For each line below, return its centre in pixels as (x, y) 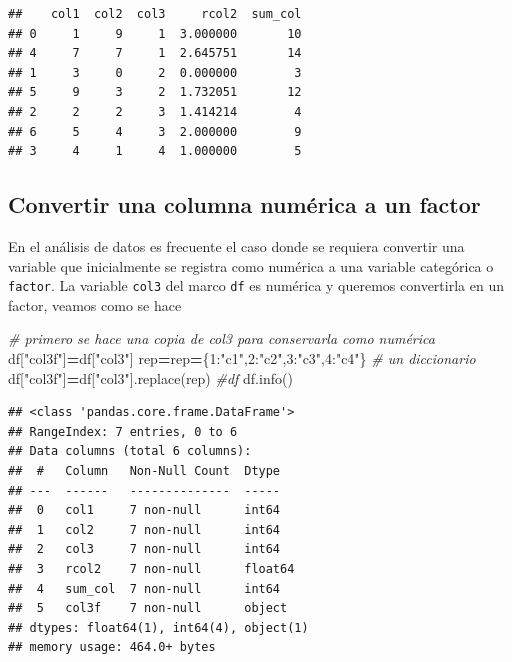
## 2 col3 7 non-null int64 (144, 549)
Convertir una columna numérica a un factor (244, 204)
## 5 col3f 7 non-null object (148, 608)
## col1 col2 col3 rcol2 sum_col (155, 14)
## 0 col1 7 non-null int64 (144, 510)
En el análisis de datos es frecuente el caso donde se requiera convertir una (236, 245)
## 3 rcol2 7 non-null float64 (151, 568)
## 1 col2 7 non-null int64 (144, 529)
